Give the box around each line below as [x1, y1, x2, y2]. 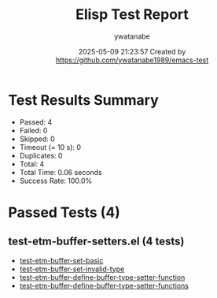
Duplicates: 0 [19, 151, 63, 160]
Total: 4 [19, 159, 45, 169]
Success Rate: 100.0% [19, 176, 93, 185]
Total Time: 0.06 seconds [19, 167, 102, 177]
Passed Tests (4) [8, 203, 120, 222]
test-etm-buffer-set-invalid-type [19, 264, 125, 274]
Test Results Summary [8, 91, 159, 109]
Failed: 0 [19, 125, 48, 135]
